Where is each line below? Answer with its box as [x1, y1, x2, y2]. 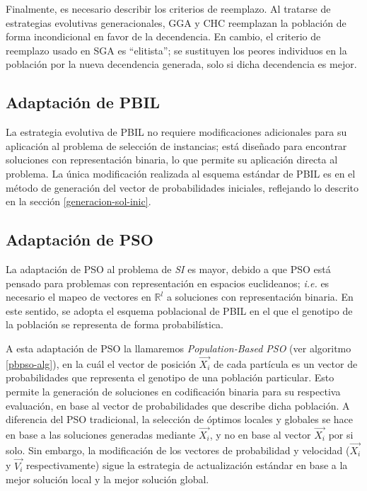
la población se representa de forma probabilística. [6, 317, 224, 332]
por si [328, 427, 354, 441]
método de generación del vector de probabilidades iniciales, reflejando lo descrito [6, 180, 359, 195]
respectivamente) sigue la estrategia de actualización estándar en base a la [26, 458, 348, 473]
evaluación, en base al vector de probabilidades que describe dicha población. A [6, 398, 350, 412]
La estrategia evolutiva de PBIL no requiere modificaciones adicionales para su [6, 125, 347, 139]
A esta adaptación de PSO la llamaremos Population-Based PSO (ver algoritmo [6, 340, 351, 355]
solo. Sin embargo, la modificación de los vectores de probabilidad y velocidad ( [6, 442, 350, 457]
